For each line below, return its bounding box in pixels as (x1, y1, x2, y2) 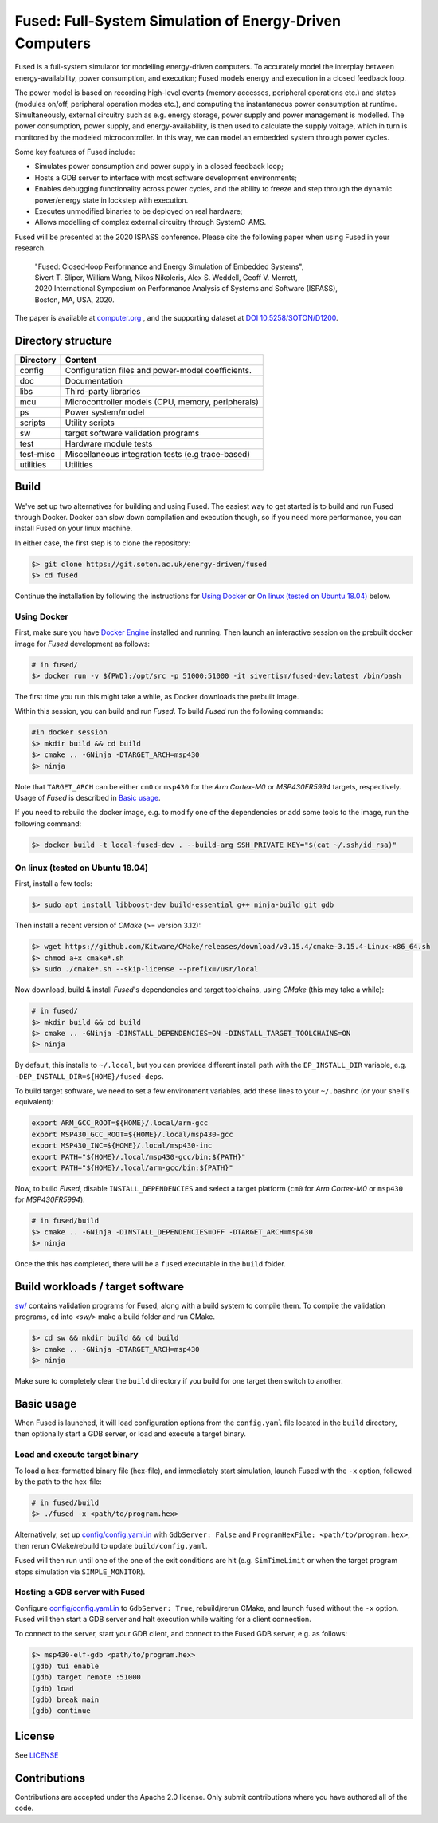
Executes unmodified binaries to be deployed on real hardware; (34, 207, 243, 216)
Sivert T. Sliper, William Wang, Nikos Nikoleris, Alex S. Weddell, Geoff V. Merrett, (34, 272, 298, 282)
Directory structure (14, 333, 113, 347)
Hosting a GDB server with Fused (14, 1587, 145, 1598)
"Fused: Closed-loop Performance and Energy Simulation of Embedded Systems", (34, 262, 304, 271)
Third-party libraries (65, 386, 141, 397)
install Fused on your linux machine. (14, 523, 133, 534)
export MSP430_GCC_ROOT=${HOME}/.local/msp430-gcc (31, 1129, 234, 1139)
